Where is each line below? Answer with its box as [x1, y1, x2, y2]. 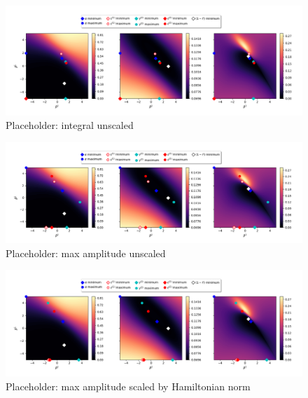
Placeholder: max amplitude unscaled [6, 245, 166, 260]
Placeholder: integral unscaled [6, 118, 134, 132]
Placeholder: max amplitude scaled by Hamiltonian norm [6, 378, 251, 393]
